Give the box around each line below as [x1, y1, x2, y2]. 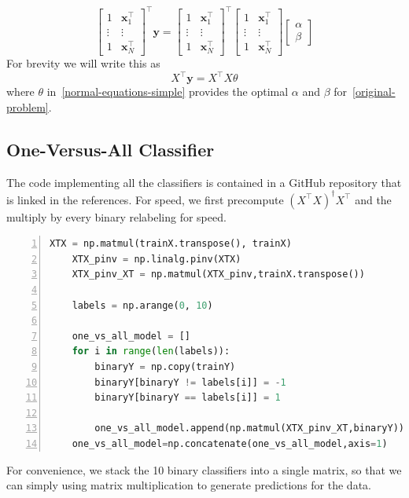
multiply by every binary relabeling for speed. [6, 208, 227, 225]
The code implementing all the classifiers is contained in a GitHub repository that [6, 174, 402, 190]
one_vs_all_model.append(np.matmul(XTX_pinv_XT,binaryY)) [94, 423, 405, 434]
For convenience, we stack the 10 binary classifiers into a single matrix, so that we [6, 461, 402, 478]
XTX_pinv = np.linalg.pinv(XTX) [72, 253, 241, 265]
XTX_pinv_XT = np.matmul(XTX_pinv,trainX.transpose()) [72, 269, 365, 280]
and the [355, 191, 392, 207]
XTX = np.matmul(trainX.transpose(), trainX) [50, 238, 292, 250]
